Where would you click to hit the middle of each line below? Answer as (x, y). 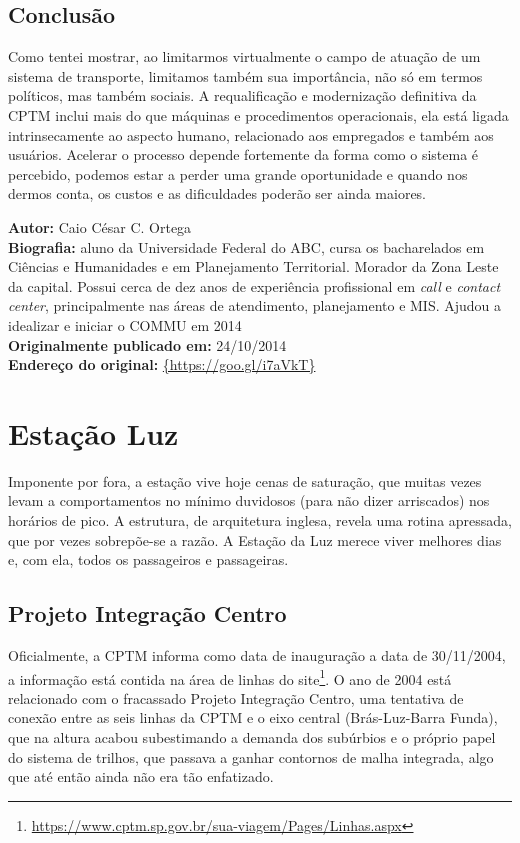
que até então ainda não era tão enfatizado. (141, 776)
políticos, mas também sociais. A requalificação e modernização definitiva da (242, 95)
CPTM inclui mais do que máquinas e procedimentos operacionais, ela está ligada (258, 114)
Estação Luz (93, 432)
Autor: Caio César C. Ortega (100, 226)
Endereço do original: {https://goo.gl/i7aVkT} (162, 364)
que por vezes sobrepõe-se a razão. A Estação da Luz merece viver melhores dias (255, 539)
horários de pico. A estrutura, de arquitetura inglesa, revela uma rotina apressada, (260, 520)
